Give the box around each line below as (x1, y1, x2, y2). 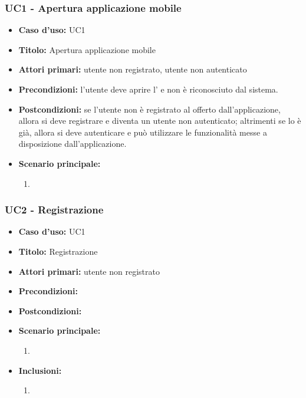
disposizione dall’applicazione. (18, 137, 127, 150)
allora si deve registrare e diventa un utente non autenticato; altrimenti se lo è (18, 114, 301, 127)
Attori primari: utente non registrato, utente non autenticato (18, 63, 247, 75)
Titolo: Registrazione (18, 245, 98, 257)
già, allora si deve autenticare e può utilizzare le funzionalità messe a (18, 126, 267, 138)
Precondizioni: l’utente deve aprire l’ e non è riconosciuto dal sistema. (18, 83, 278, 95)
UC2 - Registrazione (5, 202, 104, 217)
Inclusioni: (18, 364, 62, 376)
